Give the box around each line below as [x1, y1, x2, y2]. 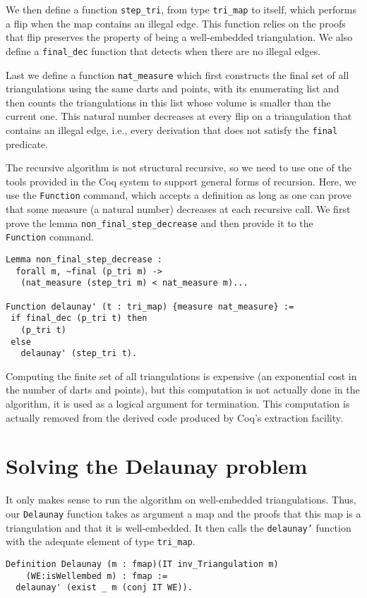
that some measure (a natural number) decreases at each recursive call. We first [6, 202, 351, 216]
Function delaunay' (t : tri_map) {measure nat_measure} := [6, 301, 294, 312]
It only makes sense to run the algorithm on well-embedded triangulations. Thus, [6, 492, 356, 507]
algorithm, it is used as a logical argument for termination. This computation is [6, 396, 350, 411]
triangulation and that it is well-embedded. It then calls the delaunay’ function [6, 520, 351, 535]
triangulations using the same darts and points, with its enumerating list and [6, 81, 339, 96]
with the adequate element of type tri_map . [6, 534, 195, 549]
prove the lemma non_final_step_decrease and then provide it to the [6, 215, 313, 230]
